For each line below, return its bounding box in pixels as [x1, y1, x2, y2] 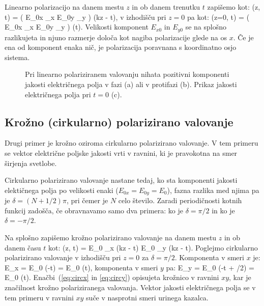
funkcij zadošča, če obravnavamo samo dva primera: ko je [5, 205, 184, 215]
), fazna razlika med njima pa [167, 184, 259, 195]
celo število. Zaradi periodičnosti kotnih [118, 195, 242, 206]
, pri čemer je [66, 195, 108, 206]
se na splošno [185, 21, 227, 32]
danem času [5, 242, 41, 253]
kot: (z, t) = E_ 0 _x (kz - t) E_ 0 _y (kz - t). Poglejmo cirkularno [48, 242, 258, 253]
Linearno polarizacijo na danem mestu [5, 2, 124, 12]
